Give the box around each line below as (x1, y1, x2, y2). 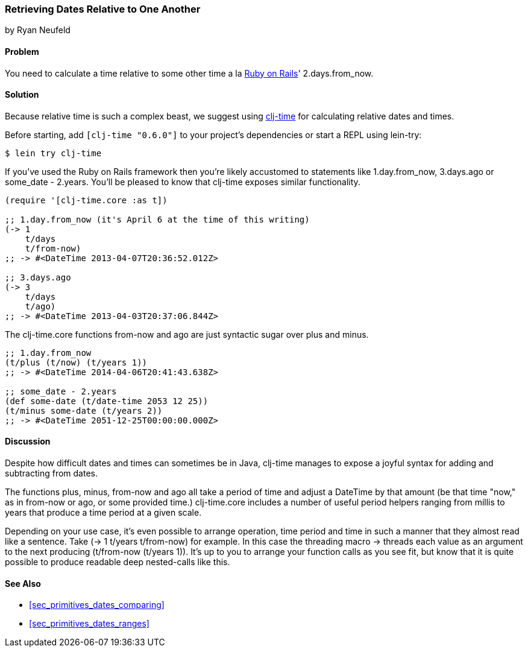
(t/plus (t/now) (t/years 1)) (5, 357, 148, 367)
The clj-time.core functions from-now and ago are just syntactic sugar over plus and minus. (5, 329, 369, 340)
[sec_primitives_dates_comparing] (29, 600, 165, 610)
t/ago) (25, 301, 56, 311)
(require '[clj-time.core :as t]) (5, 195, 168, 205)
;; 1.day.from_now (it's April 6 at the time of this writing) (5, 214, 310, 224)
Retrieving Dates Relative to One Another (5, 3, 201, 15)
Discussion (5, 436, 51, 447)
